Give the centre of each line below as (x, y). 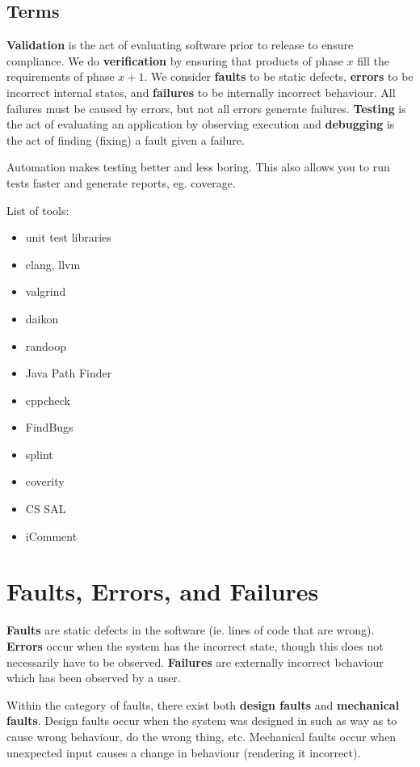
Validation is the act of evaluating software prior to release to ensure (180, 45)
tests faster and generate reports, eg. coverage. (121, 182)
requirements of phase (61, 76)
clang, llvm (53, 264)
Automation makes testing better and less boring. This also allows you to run (198, 167)
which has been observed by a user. (94, 678)
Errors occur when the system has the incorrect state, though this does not (195, 645)
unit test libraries (68, 237)
